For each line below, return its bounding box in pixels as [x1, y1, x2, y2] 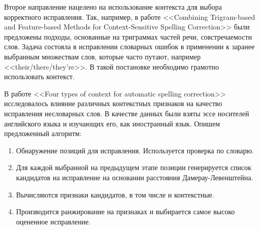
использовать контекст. [4, 71, 75, 82]
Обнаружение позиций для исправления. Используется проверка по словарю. [16, 145, 254, 155]
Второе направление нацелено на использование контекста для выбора [4, 2, 222, 12]
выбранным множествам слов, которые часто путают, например [4, 51, 201, 61]
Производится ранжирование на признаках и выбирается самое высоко [16, 206, 235, 217]
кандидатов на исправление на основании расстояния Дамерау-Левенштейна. [16, 172, 253, 182]
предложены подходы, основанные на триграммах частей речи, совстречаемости [4, 31, 252, 42]
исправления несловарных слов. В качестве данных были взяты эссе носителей [4, 108, 249, 118]
